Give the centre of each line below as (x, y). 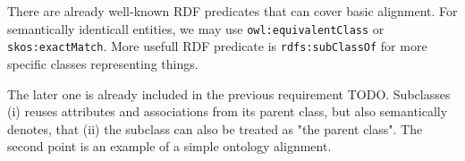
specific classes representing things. (103, 63)
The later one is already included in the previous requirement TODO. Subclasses (229, 93)
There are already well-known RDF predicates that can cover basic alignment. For (232, 11)
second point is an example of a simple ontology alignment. (169, 146)
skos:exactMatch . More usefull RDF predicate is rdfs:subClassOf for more (217, 46)
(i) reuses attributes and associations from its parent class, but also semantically (228, 111)
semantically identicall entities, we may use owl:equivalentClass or (196, 28)
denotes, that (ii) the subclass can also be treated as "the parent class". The (215, 128)
